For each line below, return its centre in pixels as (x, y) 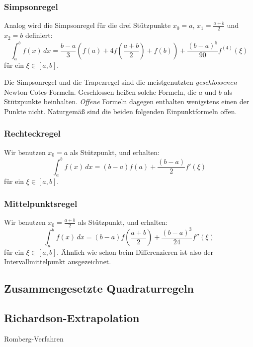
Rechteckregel (32, 133)
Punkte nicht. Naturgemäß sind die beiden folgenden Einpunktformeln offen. (121, 111)
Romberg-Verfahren (34, 339)
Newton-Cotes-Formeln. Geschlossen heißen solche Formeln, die (100, 91)
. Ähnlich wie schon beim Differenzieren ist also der (135, 252)
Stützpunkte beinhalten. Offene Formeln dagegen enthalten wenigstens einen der (127, 101)
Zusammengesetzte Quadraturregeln (99, 288)
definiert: (39, 35)
